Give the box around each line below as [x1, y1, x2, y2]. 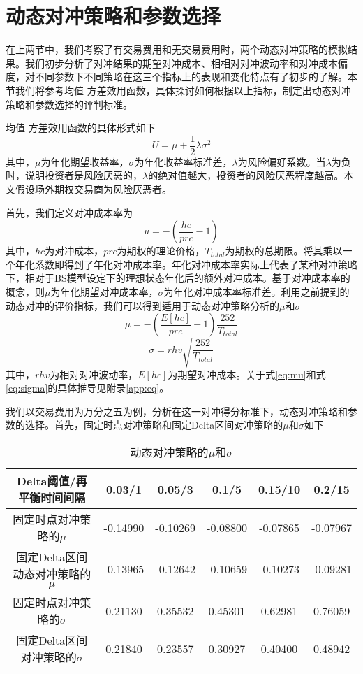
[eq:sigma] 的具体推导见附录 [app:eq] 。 [6, 380, 170, 395]
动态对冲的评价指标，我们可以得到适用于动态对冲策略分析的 [6, 298, 279, 313]
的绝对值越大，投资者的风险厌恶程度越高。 [148, 168, 344, 182]
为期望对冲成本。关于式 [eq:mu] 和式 [168, 366, 326, 381]
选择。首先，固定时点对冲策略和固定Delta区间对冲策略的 [24, 417, 283, 432]
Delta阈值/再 [16, 473, 87, 489]
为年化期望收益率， [40, 154, 129, 168]
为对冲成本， [45, 243, 104, 258]
